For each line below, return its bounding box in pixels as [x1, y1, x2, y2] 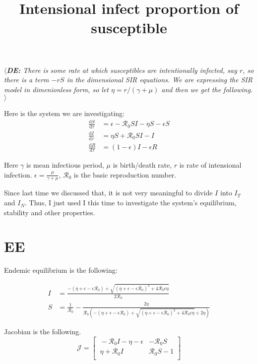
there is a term [4, 74, 49, 85]
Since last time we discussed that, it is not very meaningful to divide [4, 187, 213, 198]
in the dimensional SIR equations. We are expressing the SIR [66, 74, 253, 85]
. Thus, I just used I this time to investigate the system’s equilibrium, [25, 197, 237, 208]
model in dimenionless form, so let [4, 84, 109, 94]
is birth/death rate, [113, 160, 172, 170]
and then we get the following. [161, 84, 253, 94]
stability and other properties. [4, 207, 95, 217]
